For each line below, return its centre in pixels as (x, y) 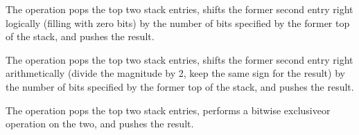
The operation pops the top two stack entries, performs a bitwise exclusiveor (168, 110)
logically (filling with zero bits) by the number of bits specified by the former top (178, 22)
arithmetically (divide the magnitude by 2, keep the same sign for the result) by (175, 73)
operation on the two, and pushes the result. (100, 124)
